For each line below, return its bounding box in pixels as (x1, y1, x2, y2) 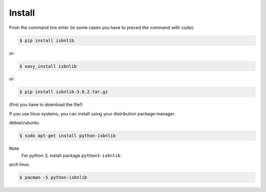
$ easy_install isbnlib (19, 63, 77, 69)
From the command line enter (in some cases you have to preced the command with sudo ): (9, 25, 195, 30)
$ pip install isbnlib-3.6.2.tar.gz (19, 89, 108, 95)
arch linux (9, 161, 30, 167)
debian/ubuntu (9, 120, 39, 126)
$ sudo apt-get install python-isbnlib (19, 133, 116, 138)
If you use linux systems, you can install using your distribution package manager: (9, 110, 176, 116)
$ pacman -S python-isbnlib (19, 174, 87, 180)
